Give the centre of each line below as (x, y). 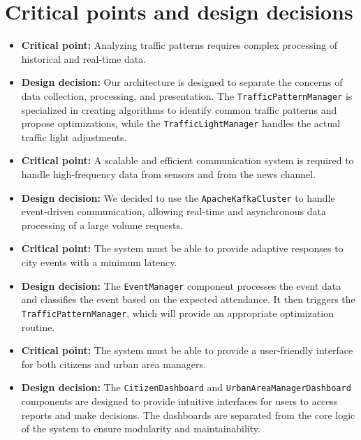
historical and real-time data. (84, 58)
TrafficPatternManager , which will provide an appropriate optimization (178, 313)
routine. (38, 327)
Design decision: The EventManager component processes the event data (181, 285)
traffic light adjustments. (74, 137)
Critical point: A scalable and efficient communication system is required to (187, 160)
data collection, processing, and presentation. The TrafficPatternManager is (187, 95)
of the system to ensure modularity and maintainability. (141, 428)
